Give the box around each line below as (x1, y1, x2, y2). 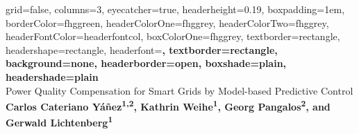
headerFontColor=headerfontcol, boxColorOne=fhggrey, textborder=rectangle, (6, 29, 340, 44)
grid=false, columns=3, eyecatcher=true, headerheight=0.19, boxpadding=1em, (6, 2, 345, 16)
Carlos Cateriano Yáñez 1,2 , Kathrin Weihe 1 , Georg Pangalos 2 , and (6, 97, 331, 113)
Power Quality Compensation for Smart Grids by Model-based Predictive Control (6, 83, 353, 97)
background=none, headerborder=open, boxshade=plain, (6, 56, 287, 70)
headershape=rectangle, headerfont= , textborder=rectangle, (6, 42, 278, 57)
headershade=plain (6, 69, 99, 84)
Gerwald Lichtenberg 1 (6, 113, 113, 130)
